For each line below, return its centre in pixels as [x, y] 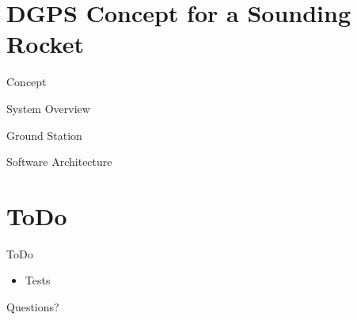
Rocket [45, 44]
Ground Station [44, 135]
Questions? [33, 307]
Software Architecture [59, 162]
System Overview [48, 108]
